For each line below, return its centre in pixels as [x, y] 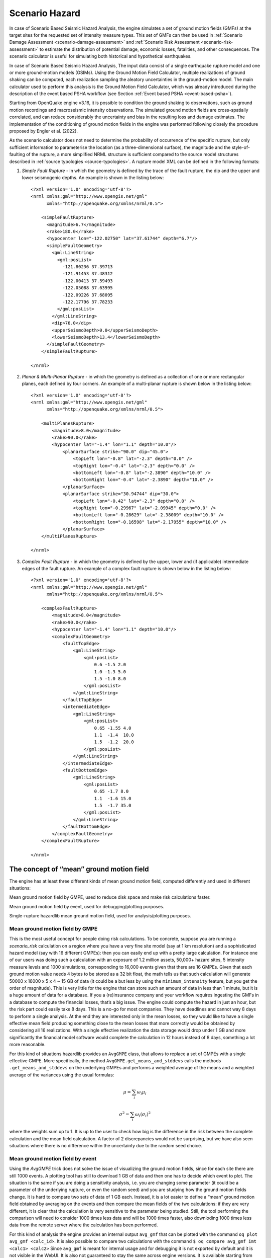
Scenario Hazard [45, 13]
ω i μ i [142, 1092]
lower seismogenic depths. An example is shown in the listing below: [93, 178]
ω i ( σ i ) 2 [143, 1114]
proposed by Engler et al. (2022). [43, 131]
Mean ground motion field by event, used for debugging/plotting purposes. [87, 906]
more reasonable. [28, 1045]
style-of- [241, 147]
